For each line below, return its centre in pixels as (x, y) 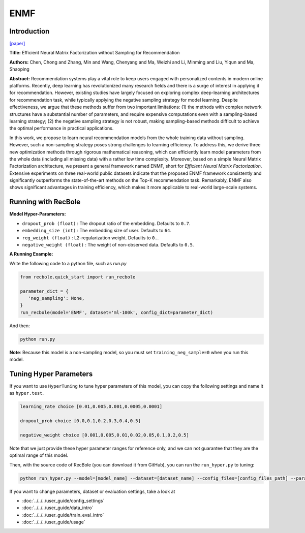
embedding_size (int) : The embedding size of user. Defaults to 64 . (97, 231)
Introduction (29, 31)
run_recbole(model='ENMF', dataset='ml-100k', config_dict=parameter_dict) (117, 312)
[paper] (17, 44)
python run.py (38, 339)
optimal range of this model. (39, 455)
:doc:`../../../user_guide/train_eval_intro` (63, 515)
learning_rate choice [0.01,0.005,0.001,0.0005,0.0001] (91, 407)
